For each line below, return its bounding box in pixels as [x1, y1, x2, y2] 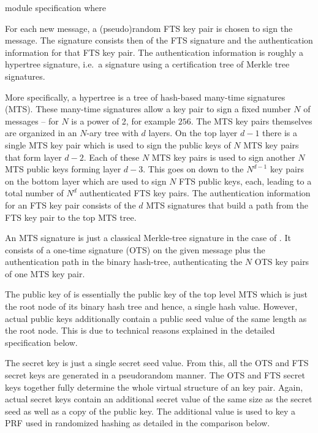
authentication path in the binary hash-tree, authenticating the [5, 255, 243, 268]
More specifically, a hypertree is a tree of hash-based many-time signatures [5, 90, 286, 103]
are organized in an [5, 126, 77, 139]
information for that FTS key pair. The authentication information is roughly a [5, 45, 304, 58]
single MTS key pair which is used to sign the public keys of [5, 138, 231, 151]
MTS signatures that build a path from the [146, 198, 308, 211]
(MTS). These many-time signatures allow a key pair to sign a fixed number [5, 102, 291, 115]
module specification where [5, 1, 107, 13]
